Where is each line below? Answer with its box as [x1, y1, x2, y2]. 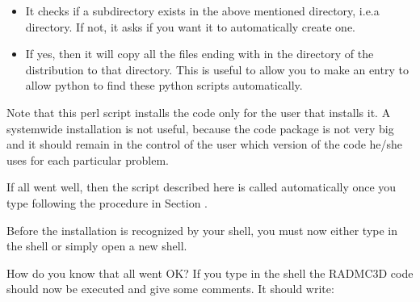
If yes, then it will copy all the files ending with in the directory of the [25, 45, 374, 62]
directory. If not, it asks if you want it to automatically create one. [25, 18, 356, 35]
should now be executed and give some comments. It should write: [6, 280, 334, 297]
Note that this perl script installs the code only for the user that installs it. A [6, 103, 391, 120]
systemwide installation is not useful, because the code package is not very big [6, 120, 394, 136]
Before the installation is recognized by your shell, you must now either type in [6, 221, 398, 238]
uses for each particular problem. [6, 151, 169, 168]
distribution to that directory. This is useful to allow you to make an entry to [25, 61, 409, 78]
